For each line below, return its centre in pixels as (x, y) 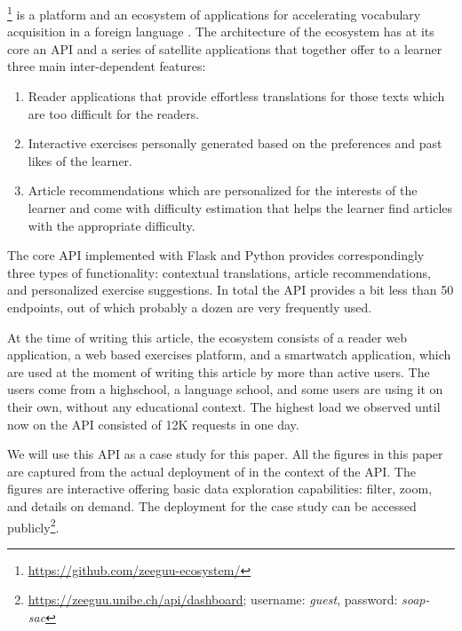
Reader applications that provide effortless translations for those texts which (236, 96)
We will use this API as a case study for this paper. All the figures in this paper (225, 454)
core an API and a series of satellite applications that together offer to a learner (225, 48)
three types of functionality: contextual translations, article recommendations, (219, 272)
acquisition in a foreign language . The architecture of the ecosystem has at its (221, 32)
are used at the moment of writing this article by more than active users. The (219, 371)
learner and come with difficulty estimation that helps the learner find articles (240, 208)
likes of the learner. (80, 160)
